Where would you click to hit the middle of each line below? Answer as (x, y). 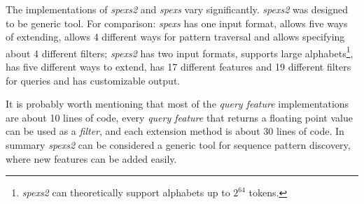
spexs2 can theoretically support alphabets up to (126, 192)
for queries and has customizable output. (93, 80)
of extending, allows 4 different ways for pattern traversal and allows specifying (175, 37)
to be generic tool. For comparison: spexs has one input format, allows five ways (177, 23)
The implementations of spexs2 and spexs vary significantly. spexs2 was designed (177, 9)
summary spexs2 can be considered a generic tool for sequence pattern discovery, (178, 145)
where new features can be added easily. (91, 158)
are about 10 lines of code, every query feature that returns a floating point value (179, 117)
